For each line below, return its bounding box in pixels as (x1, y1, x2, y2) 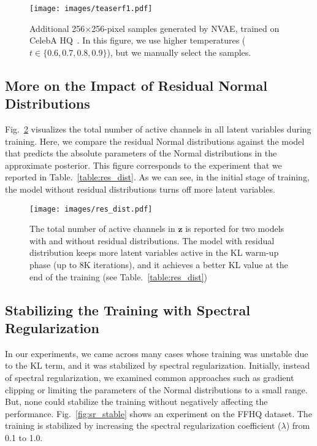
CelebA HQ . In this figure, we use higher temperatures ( (29, 34, 246, 47)
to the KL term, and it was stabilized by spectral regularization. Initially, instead (5, 359, 310, 372)
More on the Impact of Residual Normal (5, 75, 267, 94)
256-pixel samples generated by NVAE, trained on (91, 21, 280, 34)
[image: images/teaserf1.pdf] (29, 4, 153, 13)
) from (286, 419, 310, 432)
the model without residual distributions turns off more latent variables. (5, 183, 275, 195)
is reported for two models (185, 222, 285, 235)
